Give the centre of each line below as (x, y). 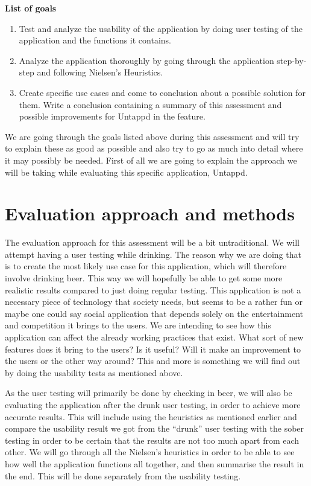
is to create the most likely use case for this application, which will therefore (146, 266)
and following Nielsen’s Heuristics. (100, 72)
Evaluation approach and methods (150, 213)
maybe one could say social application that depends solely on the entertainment (154, 313)
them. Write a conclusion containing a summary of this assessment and (150, 104)
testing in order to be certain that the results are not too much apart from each (152, 440)
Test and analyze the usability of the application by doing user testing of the (161, 28)
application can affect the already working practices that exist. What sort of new (154, 337)
